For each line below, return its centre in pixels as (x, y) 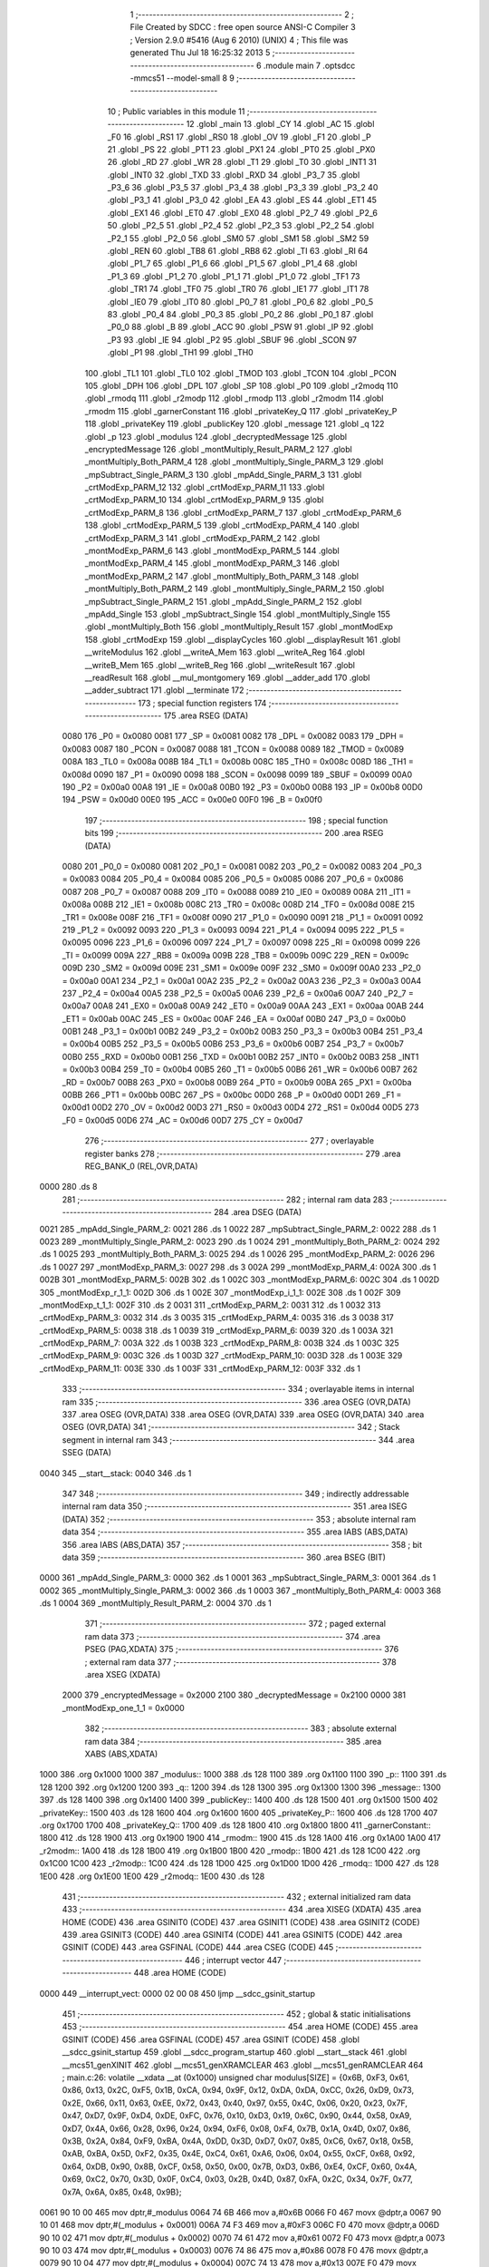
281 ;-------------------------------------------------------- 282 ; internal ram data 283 (225, 1199)
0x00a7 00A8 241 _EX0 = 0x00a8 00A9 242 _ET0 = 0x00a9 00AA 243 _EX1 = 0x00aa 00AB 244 (243, 1006)
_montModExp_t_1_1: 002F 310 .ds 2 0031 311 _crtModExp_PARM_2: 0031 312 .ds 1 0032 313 (210, 1305)
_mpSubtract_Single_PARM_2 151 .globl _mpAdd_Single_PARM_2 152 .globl (223, 601)
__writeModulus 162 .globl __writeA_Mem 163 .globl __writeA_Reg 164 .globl (225, 652)
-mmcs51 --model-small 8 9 (182, 78)
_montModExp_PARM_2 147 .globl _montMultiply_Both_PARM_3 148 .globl (222, 576)
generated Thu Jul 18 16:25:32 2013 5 (200, 53)
